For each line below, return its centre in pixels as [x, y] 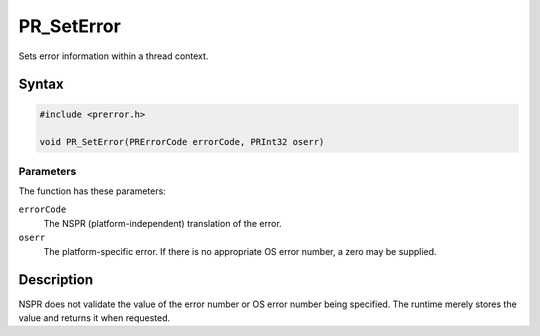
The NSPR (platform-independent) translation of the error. [162, 223]
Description [56, 280]
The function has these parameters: [92, 191]
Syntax [41, 84]
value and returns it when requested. [94, 317]
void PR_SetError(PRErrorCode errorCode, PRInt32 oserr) [182, 142]
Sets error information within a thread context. [113, 56]
